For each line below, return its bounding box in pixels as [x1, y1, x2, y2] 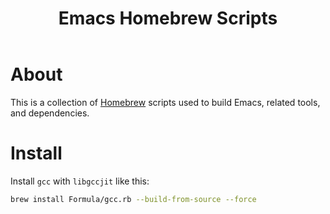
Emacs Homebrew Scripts [58, 7, 278, 30]
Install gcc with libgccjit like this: [10, 175, 150, 187]
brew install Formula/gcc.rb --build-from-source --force [10, 194, 257, 204]
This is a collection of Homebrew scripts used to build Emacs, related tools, [10, 96, 321, 108]
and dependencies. [10, 107, 90, 119]
